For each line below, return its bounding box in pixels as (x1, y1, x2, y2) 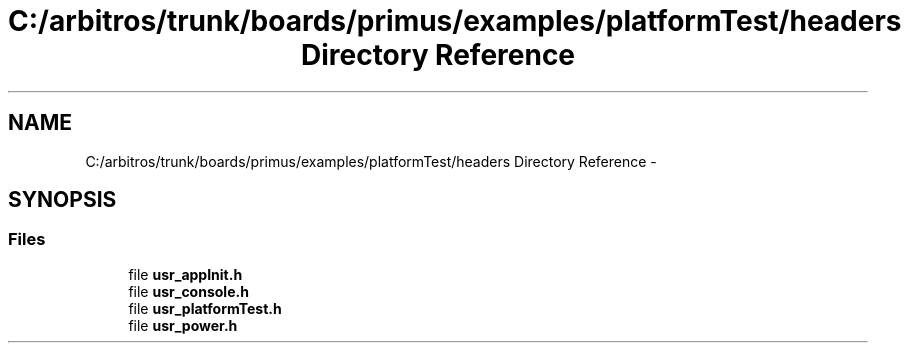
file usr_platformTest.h (128, 299, 282, 317)
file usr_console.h (128, 282, 249, 300)
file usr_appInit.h (128, 265, 243, 283)
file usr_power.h (128, 316, 238, 334)
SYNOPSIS (8, 187, 117, 213)
